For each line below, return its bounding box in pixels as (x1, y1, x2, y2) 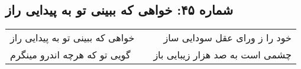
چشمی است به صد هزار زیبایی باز (153, 48, 292, 62)
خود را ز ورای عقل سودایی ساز (163, 31, 292, 45)
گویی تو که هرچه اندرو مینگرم (10, 48, 131, 62)
